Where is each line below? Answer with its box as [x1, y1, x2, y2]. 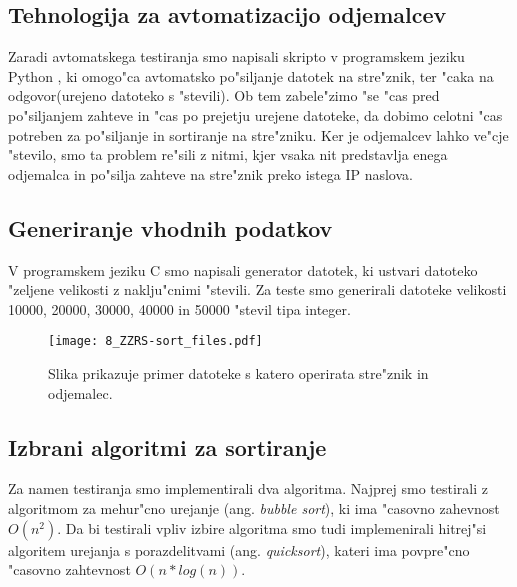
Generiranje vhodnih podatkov [8, 212, 333, 243]
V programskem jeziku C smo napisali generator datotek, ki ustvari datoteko [8, 259, 478, 280]
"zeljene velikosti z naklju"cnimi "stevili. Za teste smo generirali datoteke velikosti [8, 279, 507, 300]
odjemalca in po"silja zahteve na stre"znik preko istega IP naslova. [8, 163, 413, 184]
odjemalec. [48, 382, 113, 403]
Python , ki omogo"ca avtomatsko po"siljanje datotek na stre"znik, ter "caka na [8, 65, 494, 86]
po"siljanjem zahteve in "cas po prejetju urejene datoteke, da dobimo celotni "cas [8, 104, 503, 125]
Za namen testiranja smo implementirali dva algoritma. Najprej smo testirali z [8, 478, 488, 499]
